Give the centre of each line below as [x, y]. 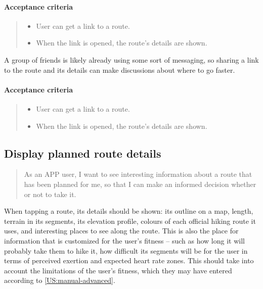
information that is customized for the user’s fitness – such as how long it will [124, 240]
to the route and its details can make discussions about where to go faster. [120, 69]
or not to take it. [50, 194]
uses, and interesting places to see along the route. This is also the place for [121, 231]
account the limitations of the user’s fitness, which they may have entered [118, 270]
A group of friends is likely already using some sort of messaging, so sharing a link [131, 59]
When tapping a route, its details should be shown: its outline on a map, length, [129, 211]
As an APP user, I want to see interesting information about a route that [138, 174]
